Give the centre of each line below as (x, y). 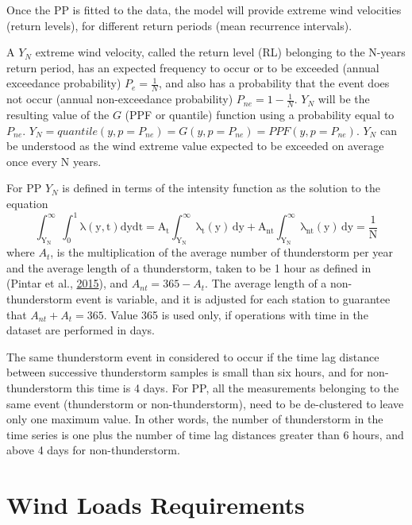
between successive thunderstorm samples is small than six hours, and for (185, 372)
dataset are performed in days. (81, 330)
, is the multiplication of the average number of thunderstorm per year (221, 252)
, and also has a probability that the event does (274, 83)
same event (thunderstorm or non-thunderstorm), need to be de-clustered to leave (205, 403)
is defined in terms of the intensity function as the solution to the (221, 188)
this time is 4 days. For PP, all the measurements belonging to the (237, 388)
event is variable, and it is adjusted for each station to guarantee (233, 299)
